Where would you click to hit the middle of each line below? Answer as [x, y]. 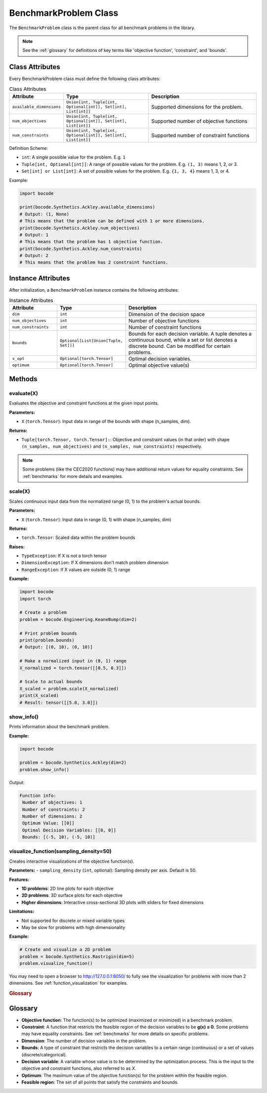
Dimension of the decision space [167, 314]
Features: [19, 879]
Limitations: [22, 912]
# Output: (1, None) [44, 214]
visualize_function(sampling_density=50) [60, 851]
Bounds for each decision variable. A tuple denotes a [190, 334]
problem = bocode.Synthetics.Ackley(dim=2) [73, 763]
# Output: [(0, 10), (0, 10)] [56, 647]
